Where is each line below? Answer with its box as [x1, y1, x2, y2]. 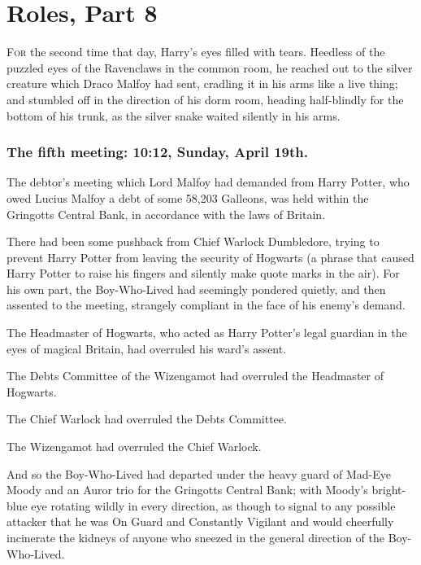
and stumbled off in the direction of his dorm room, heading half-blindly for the [7, 90, 404, 107]
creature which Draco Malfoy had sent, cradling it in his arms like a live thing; [7, 75, 398, 92]
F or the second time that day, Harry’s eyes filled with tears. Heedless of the [7, 43, 385, 60]
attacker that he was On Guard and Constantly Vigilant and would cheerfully [7, 513, 394, 530]
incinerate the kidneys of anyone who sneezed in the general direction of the [7, 529, 384, 545]
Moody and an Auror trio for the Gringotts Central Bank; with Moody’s [7, 481, 368, 498]
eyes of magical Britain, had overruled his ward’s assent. [7, 339, 287, 357]
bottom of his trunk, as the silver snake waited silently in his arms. [7, 107, 341, 124]
